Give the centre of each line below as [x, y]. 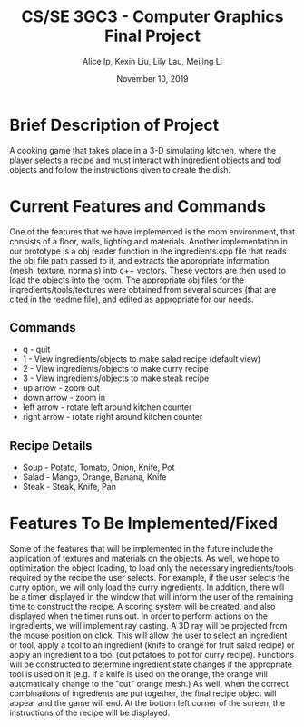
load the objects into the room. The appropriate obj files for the [127, 280]
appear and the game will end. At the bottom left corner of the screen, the [147, 703]
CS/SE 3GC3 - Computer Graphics [152, 17]
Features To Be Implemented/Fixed [144, 523]
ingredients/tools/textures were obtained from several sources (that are [143, 289]
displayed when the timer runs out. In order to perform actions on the [138, 616]
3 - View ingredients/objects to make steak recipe [116, 378]
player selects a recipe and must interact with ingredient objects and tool [146, 160]
